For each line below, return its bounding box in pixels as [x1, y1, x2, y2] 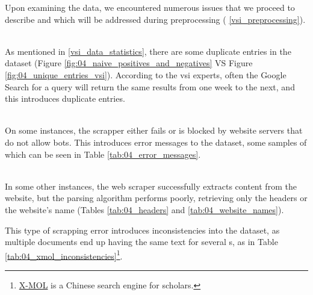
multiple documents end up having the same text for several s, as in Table [5, 235, 278, 248]
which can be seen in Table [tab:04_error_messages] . [5, 147, 201, 160]
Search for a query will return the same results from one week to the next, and [5, 80, 295, 93]
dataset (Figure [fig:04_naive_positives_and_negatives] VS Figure [5, 57, 253, 69]
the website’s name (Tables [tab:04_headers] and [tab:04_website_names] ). [5, 203, 284, 216]
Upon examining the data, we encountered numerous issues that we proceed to [5, 1, 295, 13]
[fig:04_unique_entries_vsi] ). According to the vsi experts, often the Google [5, 68, 287, 81]
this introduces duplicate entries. [5, 92, 125, 105]
